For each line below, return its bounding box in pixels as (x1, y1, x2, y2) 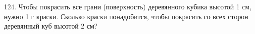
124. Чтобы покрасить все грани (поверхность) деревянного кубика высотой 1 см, (4, 1, 252, 11)
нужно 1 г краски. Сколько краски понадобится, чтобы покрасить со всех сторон (4, 11, 248, 21)
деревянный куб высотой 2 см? (4, 21, 98, 31)
